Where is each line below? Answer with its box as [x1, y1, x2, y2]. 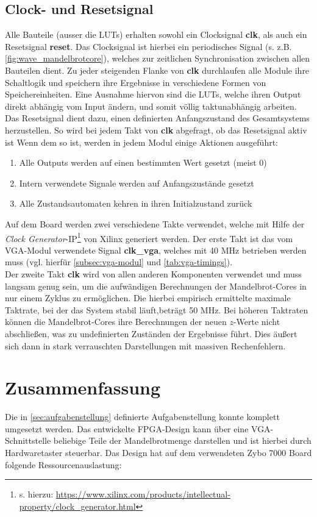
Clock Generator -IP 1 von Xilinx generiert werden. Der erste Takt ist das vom [5, 230, 293, 244]
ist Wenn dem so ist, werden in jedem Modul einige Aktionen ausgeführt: [5, 135, 279, 148]
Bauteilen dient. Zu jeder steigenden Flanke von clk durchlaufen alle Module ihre [5, 63, 310, 76]
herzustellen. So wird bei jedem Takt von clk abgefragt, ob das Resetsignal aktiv [5, 123, 307, 136]
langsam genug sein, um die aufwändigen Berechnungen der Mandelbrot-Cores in [5, 279, 307, 292]
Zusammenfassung [5, 375, 161, 400]
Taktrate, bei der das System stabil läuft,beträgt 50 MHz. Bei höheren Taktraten [5, 303, 308, 316]
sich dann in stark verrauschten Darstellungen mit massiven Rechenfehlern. [5, 339, 286, 352]
